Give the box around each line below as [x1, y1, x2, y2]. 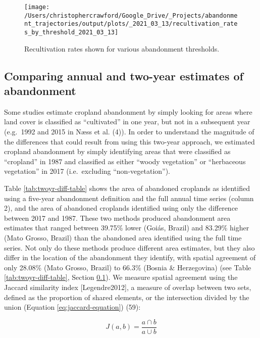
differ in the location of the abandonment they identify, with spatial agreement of [4, 252, 256, 263]
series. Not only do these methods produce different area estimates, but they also [4, 242, 255, 253]
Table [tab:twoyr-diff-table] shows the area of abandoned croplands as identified [4, 182, 250, 193]
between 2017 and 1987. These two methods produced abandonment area [4, 212, 231, 223]
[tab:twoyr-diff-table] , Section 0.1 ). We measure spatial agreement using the [4, 272, 238, 282]
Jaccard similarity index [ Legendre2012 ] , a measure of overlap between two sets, [4, 281, 251, 292]
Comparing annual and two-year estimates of [4, 68, 243, 83]
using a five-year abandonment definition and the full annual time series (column [4, 192, 254, 203]
